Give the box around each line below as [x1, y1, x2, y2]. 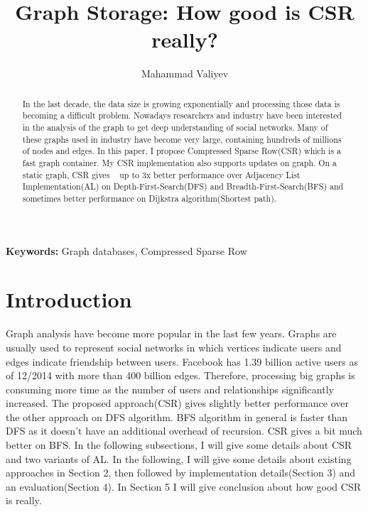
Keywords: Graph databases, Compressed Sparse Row [6, 243, 247, 258]
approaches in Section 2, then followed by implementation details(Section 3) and [6, 465, 356, 480]
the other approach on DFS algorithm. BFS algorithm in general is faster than [6, 409, 348, 424]
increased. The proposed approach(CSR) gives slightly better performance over [6, 396, 349, 410]
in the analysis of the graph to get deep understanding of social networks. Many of [22, 121, 328, 134]
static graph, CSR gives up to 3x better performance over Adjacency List [22, 168, 301, 180]
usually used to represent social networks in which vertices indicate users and [6, 339, 342, 354]
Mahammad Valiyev [141, 66, 229, 81]
